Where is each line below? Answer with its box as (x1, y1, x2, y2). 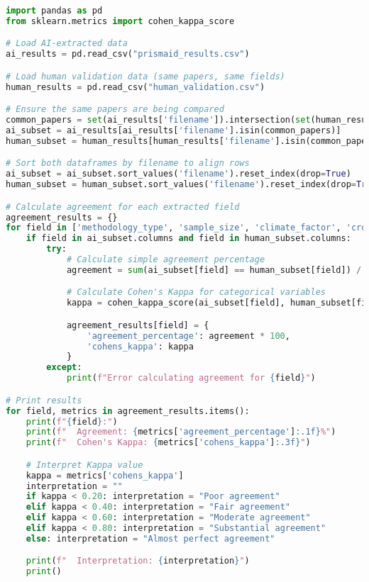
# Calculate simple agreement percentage (66, 254, 265, 265)
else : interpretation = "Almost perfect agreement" (26, 533, 275, 544)
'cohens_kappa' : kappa (87, 341, 194, 352)
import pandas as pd (6, 6, 103, 16)
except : (46, 362, 82, 373)
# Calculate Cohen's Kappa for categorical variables (66, 287, 326, 298)
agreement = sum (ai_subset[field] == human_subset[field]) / (66, 264, 362, 275)
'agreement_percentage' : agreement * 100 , (87, 330, 290, 341)
